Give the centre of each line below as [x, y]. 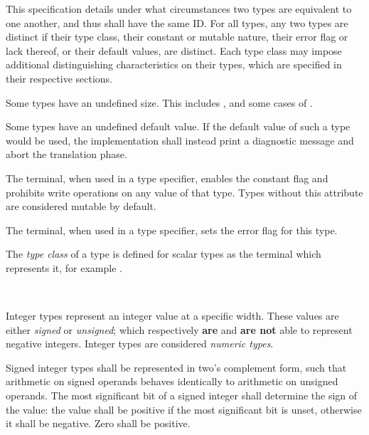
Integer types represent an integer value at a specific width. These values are [172, 316]
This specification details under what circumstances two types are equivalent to [179, 9]
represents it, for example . [64, 267]
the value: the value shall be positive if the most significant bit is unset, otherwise [184, 409]
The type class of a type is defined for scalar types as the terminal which [164, 254]
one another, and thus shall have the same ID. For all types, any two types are [177, 22]
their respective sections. [59, 78]
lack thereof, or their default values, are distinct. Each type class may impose [174, 50]
